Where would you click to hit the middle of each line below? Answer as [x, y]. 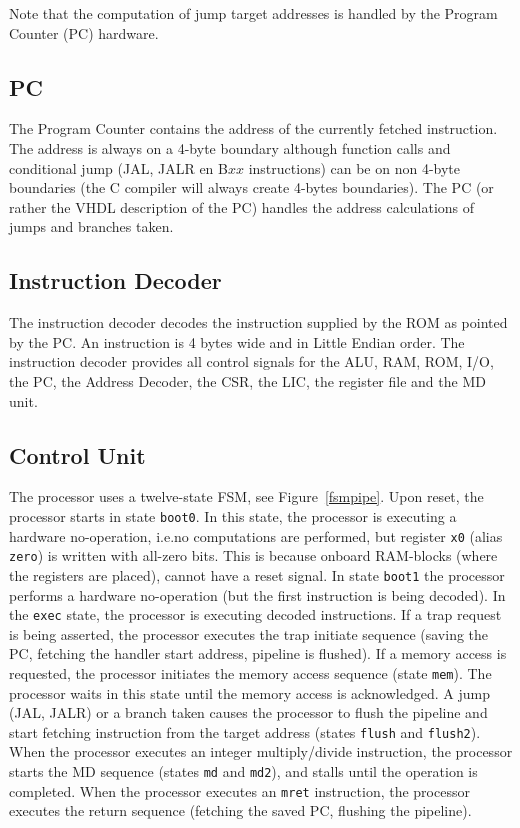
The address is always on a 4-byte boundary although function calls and [230, 147]
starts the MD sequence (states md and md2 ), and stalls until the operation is [243, 771]
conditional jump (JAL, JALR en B [118, 167]
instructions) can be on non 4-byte [354, 167]
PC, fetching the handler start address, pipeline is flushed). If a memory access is [258, 653]
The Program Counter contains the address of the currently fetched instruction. [253, 128]
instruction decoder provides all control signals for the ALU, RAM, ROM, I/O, [251, 361]
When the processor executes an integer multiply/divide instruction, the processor [261, 751]
